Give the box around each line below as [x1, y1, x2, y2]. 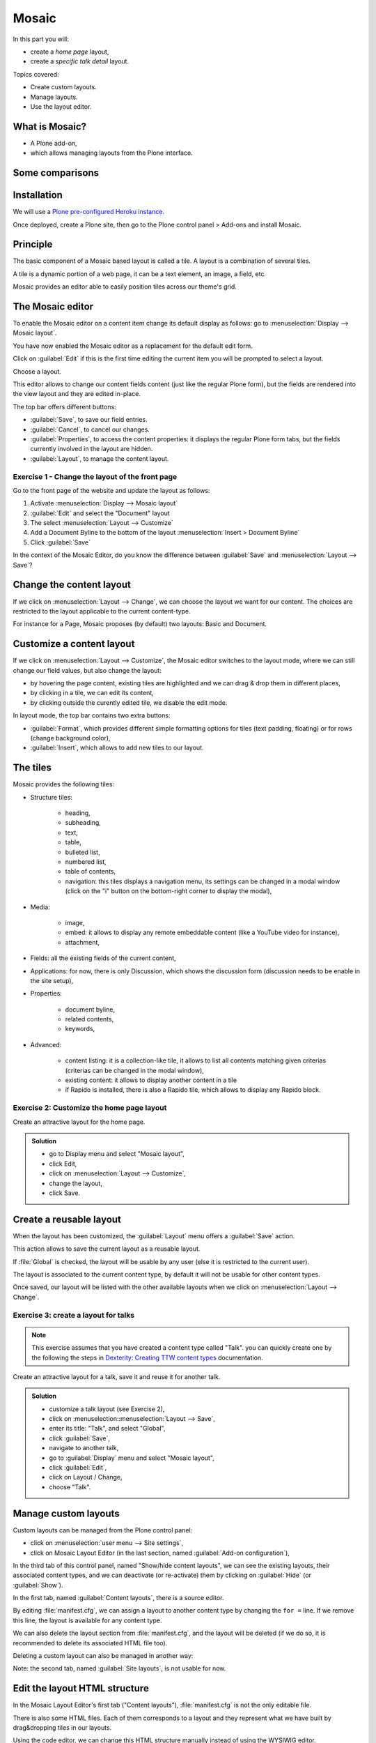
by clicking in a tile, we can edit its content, [30, 689, 155, 697]
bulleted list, [65, 848, 100, 856]
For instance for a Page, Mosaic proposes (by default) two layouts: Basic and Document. [13, 620, 267, 628]
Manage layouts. [30, 93, 78, 101]
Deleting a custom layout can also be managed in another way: [13, 1652, 194, 1660]
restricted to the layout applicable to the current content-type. [13, 607, 191, 615]
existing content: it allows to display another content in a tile [65, 1076, 237, 1084]
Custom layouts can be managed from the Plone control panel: [13, 1525, 193, 1534]
